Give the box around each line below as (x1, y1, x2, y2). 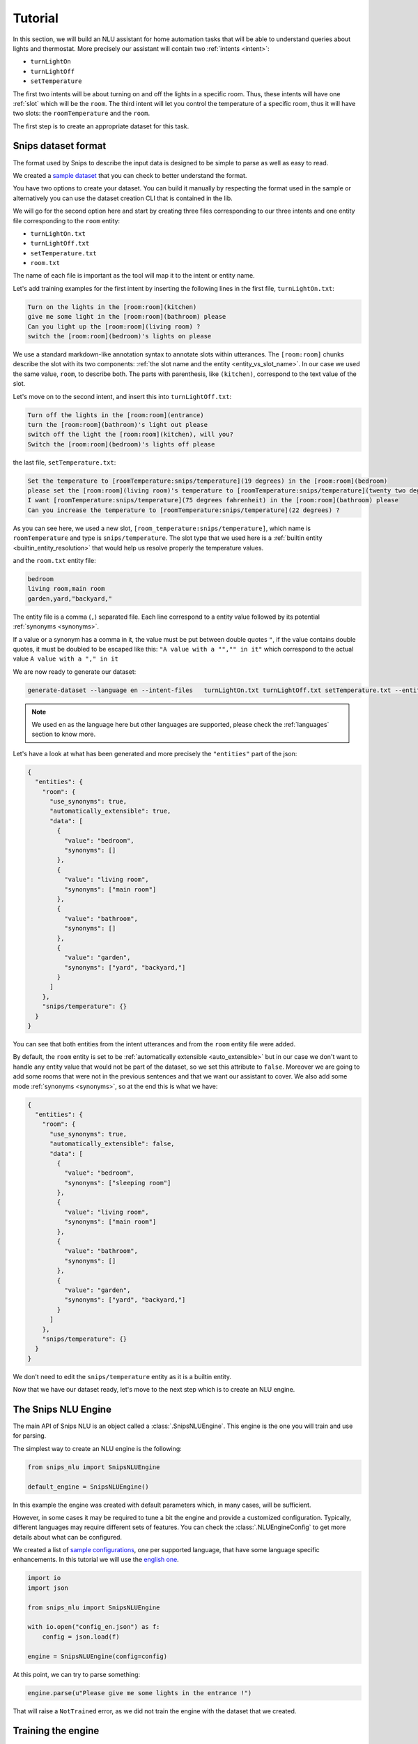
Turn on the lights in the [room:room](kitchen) (27, 303, 197, 310)
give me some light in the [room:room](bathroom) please (27, 313, 226, 321)
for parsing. (13, 1431, 47, 1440)
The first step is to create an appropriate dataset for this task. (13, 122, 189, 130)
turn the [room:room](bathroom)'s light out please (27, 421, 208, 428)
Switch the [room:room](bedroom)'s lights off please (27, 440, 215, 448)
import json (27, 1584, 69, 1592)
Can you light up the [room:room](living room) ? (27, 322, 201, 331)
